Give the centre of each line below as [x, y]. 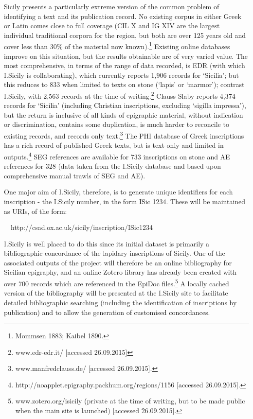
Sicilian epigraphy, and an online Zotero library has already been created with [120, 272]
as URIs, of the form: [36, 211]
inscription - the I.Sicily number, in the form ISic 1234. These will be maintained [125, 201]
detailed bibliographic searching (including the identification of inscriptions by [120, 302]
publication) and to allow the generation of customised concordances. [107, 312]
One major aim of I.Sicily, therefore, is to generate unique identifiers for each [118, 192]
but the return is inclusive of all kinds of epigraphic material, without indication [124, 114]
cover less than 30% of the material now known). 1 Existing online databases [117, 46]
